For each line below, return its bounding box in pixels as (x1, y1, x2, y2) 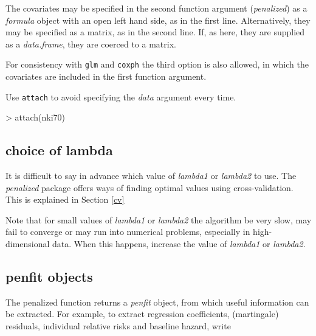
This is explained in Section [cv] (5, 193, 125, 206)
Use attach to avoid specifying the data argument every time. (5, 90, 236, 103)
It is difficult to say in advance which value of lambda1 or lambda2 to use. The (5, 169, 297, 182)
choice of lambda (5, 141, 113, 159)
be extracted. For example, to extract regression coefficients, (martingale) (5, 307, 279, 320)
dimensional (5, 237, 50, 250)
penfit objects (5, 267, 93, 286)
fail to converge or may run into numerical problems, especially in (5, 225, 250, 238)
